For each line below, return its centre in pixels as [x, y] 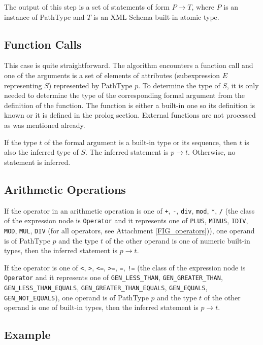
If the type [21, 142]
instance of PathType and [44, 16]
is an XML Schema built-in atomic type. [156, 16]
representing [23, 85]
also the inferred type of [41, 152]
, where [203, 7]
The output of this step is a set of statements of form [87, 7]
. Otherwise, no [212, 152]
